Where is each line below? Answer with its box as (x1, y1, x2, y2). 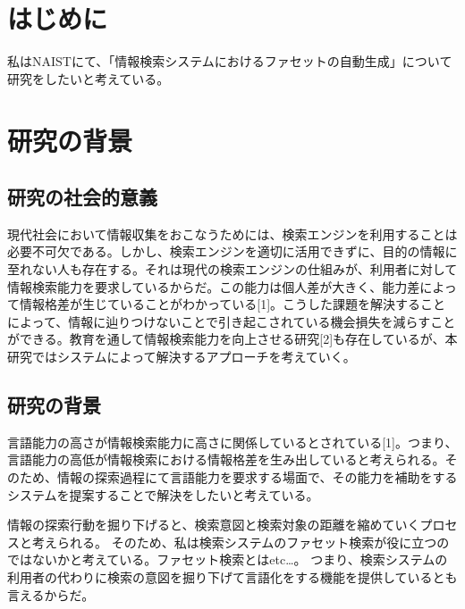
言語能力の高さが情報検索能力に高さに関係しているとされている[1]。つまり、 (7, 432, 458, 451)
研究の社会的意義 (7, 183, 157, 211)
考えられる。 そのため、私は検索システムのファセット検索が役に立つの (31, 532, 450, 551)
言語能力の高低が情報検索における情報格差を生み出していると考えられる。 (7, 450, 445, 469)
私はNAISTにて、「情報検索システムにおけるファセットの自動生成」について (7, 52, 452, 71)
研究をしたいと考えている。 (7, 69, 170, 88)
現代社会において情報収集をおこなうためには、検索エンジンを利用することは (7, 224, 458, 243)
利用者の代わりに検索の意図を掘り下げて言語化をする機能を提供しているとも (7, 568, 458, 586)
